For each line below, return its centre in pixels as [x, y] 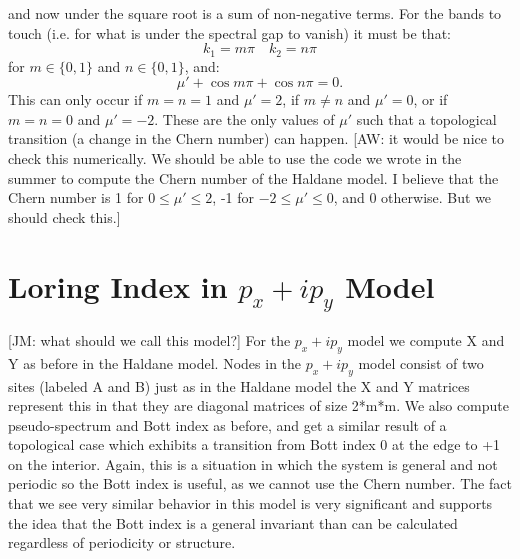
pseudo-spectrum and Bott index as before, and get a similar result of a [227, 424]
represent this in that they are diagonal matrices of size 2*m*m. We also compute [258, 405]
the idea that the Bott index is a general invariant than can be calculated [233, 522]
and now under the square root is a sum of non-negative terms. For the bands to [255, 13]
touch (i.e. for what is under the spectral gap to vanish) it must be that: [229, 32]
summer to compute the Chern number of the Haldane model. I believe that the [253, 177]
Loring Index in [118, 285]
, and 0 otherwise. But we [412, 197]
